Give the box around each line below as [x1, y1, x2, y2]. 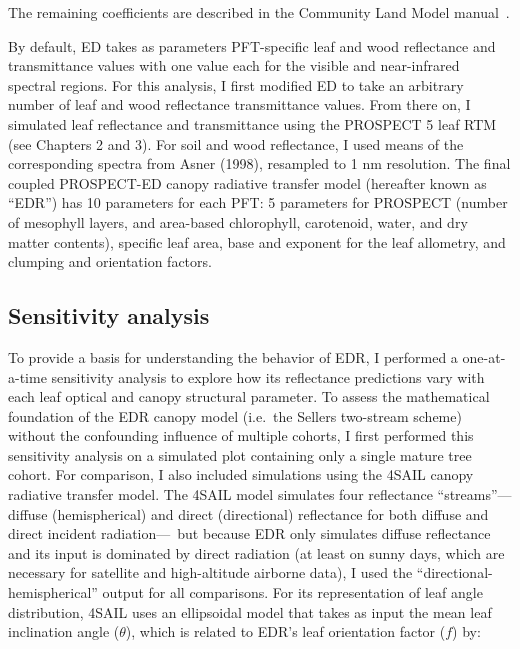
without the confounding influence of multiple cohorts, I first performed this [8, 425, 474, 446]
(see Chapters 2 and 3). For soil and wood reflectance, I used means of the [8, 133, 464, 154]
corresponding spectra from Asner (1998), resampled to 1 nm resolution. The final [8, 153, 511, 174]
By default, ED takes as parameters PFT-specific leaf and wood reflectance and [8, 35, 496, 56]
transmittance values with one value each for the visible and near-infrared [8, 55, 460, 76]
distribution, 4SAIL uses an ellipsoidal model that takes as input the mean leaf [8, 601, 492, 622]
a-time [8, 366, 47, 387]
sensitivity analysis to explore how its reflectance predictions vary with [51, 366, 485, 387]
